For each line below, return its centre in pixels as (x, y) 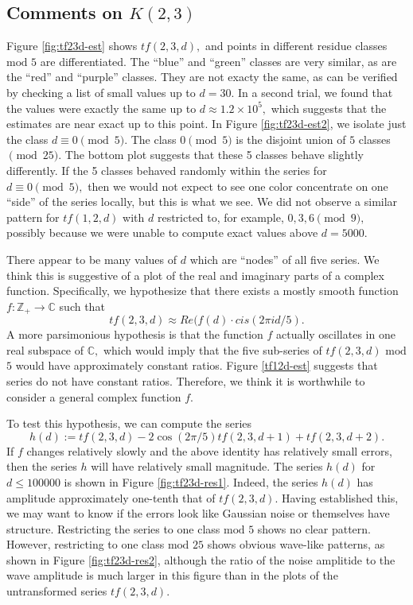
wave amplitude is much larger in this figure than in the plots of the (172, 575)
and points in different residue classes (296, 46)
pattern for (33, 217)
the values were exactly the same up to (101, 108)
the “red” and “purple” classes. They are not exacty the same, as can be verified (202, 77)
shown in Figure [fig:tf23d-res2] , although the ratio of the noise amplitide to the (201, 559)
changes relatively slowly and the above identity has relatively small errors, (209, 450)
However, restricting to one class (86, 544)
